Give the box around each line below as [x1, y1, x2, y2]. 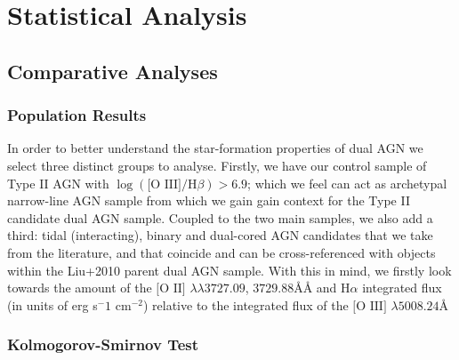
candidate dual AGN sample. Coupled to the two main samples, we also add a [7, 208, 433, 227]
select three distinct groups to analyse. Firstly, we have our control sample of [7, 156, 427, 174]
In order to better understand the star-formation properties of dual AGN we [7, 139, 423, 157]
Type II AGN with [7, 173, 109, 192]
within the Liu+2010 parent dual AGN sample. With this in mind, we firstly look [7, 260, 452, 279]
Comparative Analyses [7, 57, 218, 84]
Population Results [7, 104, 147, 126]
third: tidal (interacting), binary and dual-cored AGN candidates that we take [7, 226, 433, 244]
